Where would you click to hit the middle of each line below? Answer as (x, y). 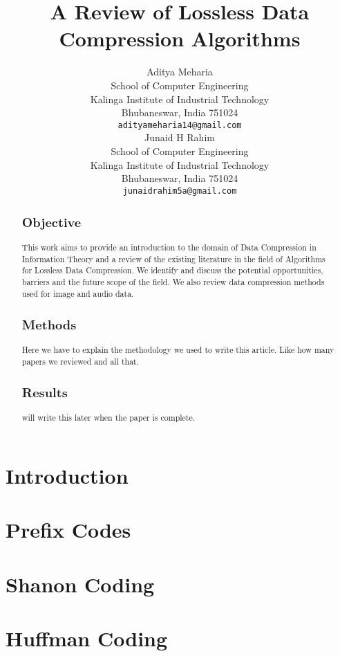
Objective (51, 222)
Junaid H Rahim (180, 137)
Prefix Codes (68, 530)
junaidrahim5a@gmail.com (180, 191)
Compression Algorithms (180, 38)
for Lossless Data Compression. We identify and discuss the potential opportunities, (172, 270)
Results (45, 392)
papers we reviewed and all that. (81, 361)
